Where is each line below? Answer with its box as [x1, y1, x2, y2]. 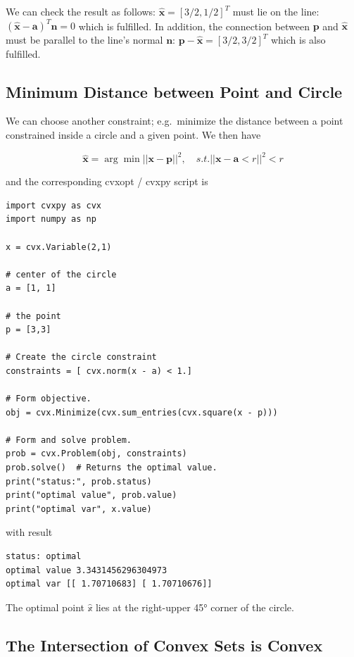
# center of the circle [6, 269, 117, 280]
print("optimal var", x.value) [6, 503, 152, 514]
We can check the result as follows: [6, 4, 156, 18]
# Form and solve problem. [6, 434, 132, 445]
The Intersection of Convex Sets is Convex [6, 634, 323, 656]
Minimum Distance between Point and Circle [6, 80, 343, 102]
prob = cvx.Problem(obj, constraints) [6, 449, 187, 459]
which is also [270, 32, 326, 47]
